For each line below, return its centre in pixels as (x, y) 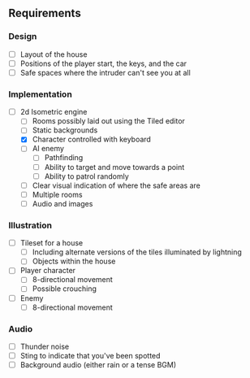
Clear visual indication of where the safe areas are (116, 185)
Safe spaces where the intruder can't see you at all (105, 72)
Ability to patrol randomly (87, 176)
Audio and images (62, 203)
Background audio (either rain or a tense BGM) (98, 365)
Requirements (45, 13)
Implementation (41, 94)
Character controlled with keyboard (92, 139)
